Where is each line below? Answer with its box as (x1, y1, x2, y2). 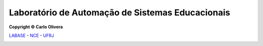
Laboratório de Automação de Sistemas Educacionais (9, 7, 230, 18)
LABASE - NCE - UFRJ (9, 33, 55, 38)
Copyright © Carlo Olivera (9, 24, 63, 30)
